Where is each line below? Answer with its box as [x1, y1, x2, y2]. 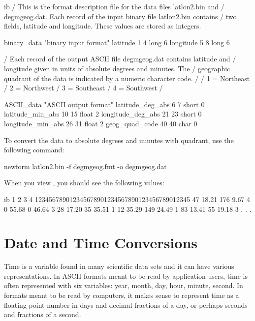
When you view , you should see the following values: [4, 177, 164, 188]
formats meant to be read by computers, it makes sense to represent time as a [4, 290, 239, 300]
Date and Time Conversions [4, 233, 197, 253]
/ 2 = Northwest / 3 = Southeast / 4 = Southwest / [4, 83, 163, 93]
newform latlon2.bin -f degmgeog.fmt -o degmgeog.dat [4, 161, 167, 171]
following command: [4, 145, 64, 155]
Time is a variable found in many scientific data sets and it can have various [4, 261, 234, 271]
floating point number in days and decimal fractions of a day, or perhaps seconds [4, 299, 248, 310]
